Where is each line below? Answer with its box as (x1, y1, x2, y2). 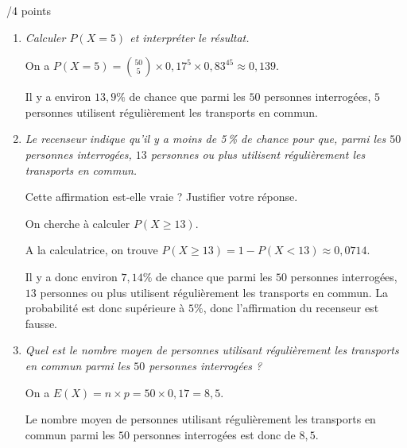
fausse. (25, 315, 58, 331)
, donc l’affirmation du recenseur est (203, 299, 379, 316)
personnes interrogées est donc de (133, 426, 296, 442)
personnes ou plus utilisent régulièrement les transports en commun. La (40, 284, 389, 300)
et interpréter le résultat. (130, 29, 250, 45)
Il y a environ (25, 88, 91, 105)
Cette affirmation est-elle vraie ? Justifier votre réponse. (25, 188, 298, 205)
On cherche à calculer (25, 214, 130, 231)
